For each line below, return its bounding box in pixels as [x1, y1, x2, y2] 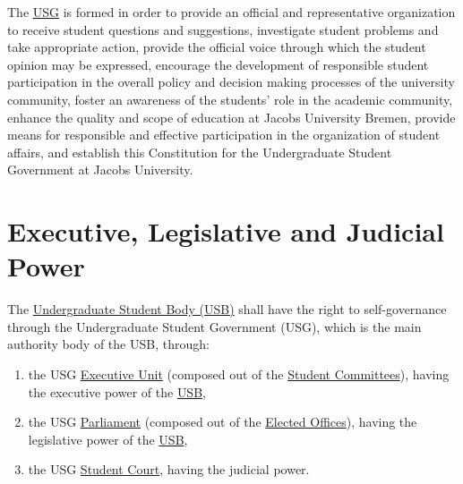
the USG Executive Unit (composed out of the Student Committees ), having [28, 365, 450, 384]
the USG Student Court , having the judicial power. [28, 460, 310, 479]
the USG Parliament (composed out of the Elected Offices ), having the [28, 412, 417, 431]
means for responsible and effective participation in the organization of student [7, 125, 441, 144]
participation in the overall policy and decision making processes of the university [7, 72, 455, 91]
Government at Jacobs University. [7, 160, 193, 179]
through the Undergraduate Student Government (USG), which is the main [7, 317, 422, 335]
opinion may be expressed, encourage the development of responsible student [7, 55, 429, 73]
